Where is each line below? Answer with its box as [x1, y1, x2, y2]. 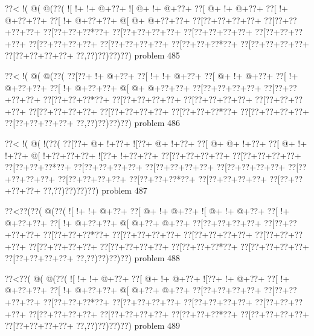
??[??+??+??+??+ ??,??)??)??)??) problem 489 [5, 319, 181, 332]
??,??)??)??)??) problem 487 [43, 184, 147, 197]
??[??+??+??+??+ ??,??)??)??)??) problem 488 [5, 252, 181, 264]
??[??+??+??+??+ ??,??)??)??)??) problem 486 [5, 116, 181, 129]
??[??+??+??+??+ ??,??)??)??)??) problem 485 [5, 49, 181, 62]
